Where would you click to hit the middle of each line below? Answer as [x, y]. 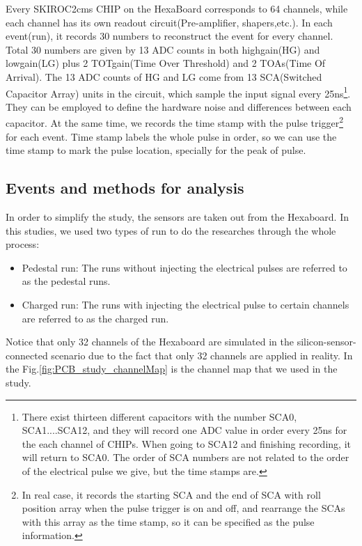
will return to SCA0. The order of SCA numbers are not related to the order [186, 457]
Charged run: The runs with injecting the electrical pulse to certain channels [186, 305]
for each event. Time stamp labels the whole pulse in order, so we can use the [171, 136]
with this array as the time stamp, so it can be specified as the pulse [168, 521]
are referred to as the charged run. [95, 318]
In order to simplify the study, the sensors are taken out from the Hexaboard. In [177, 217]
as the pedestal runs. [66, 281]
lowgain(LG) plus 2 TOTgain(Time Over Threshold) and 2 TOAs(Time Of [166, 63]
